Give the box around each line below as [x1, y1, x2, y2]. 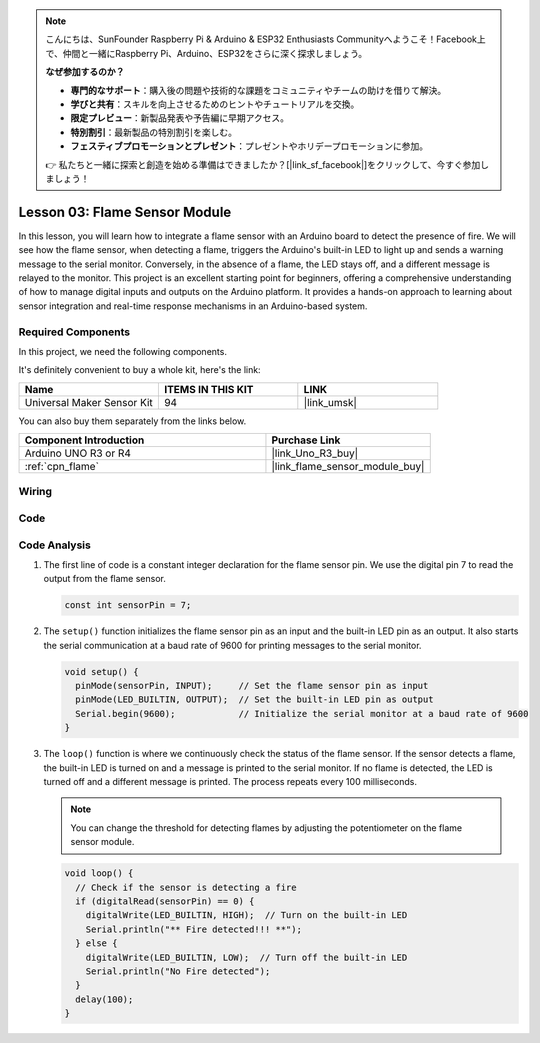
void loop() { [64, 868, 134, 879]
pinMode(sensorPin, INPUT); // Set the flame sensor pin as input [75, 680, 429, 692]
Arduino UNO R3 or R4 [24, 446, 132, 460]
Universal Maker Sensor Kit [24, 395, 154, 409]
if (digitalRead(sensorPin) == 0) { [75, 895, 255, 907]
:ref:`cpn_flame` [24, 460, 100, 474]
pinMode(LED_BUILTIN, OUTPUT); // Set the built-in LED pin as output [75, 694, 434, 705]
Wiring [18, 485, 53, 499]
